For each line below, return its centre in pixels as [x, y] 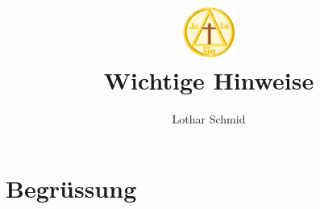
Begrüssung [71, 188]
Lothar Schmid [209, 119]
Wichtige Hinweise [209, 80]
